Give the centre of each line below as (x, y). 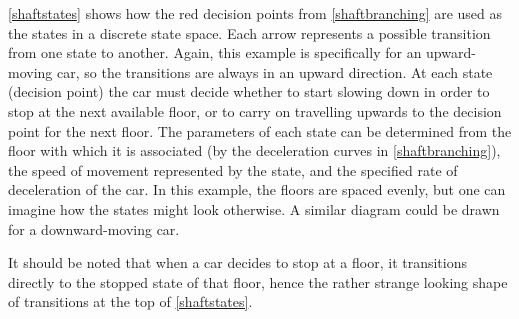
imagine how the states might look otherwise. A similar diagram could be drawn (254, 208)
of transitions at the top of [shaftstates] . (130, 301)
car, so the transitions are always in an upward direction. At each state (274, 71)
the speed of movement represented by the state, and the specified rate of (233, 169)
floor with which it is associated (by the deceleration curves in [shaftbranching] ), (254, 150)
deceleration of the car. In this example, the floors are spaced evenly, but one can (257, 189)
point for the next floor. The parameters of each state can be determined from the (260, 130)
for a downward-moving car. (94, 228)
